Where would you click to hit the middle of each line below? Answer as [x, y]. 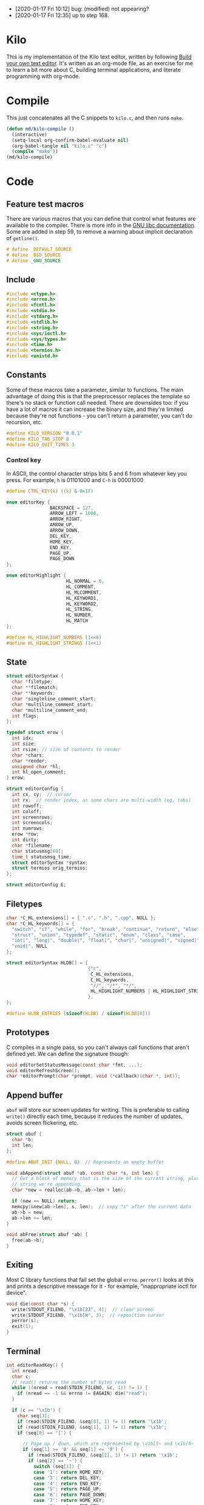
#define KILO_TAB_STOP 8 [38, 439]
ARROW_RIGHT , [66, 519]
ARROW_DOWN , [65, 531]
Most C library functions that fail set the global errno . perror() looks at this [100, 1279]
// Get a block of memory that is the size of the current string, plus [106, 1179]
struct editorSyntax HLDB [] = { [47, 963]
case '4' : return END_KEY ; [67, 1484]
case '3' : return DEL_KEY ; [67, 1478]
